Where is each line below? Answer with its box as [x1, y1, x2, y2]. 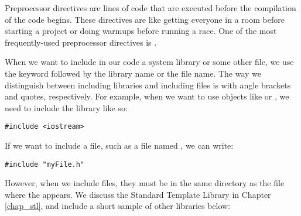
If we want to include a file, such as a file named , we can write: [5, 139, 234, 151]
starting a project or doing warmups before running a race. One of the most [5, 25, 277, 37]
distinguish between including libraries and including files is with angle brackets [5, 78, 291, 91]
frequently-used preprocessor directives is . [5, 36, 157, 48]
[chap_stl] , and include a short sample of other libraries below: [5, 200, 231, 212]
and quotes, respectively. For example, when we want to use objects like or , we [5, 90, 289, 102]
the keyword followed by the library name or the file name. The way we [5, 67, 262, 79]
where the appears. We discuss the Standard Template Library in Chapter [5, 188, 271, 200]
